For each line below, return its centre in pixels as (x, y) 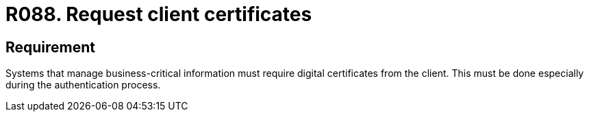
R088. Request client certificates (159, 14)
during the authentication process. (83, 85)
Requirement (51, 47)
